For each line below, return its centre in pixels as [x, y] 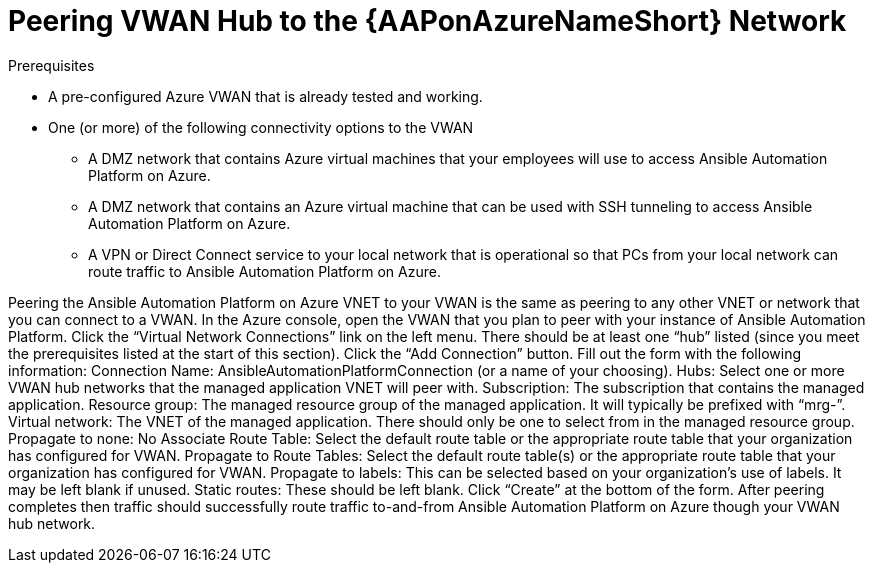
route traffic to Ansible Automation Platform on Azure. [264, 271]
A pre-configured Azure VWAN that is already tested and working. [265, 96]
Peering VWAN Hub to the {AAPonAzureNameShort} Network [427, 21]
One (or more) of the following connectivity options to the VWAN [261, 127]
